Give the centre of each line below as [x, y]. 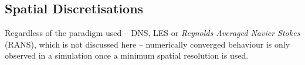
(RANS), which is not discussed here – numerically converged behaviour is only [148, 44]
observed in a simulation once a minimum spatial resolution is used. [127, 55]
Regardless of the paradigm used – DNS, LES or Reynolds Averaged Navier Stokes [152, 33]
